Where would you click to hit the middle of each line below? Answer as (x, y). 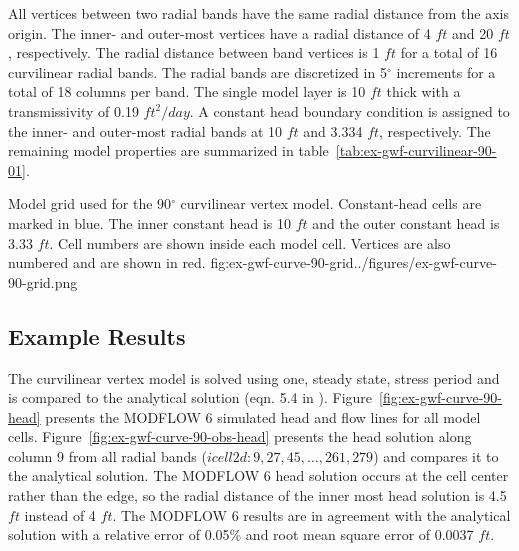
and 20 (473, 32)
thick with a (423, 91)
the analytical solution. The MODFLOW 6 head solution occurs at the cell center (258, 475)
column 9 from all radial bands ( (107, 455)
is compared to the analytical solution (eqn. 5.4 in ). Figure (190, 397)
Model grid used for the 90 (90, 203)
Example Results (97, 335)
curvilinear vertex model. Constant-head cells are (331, 203)
